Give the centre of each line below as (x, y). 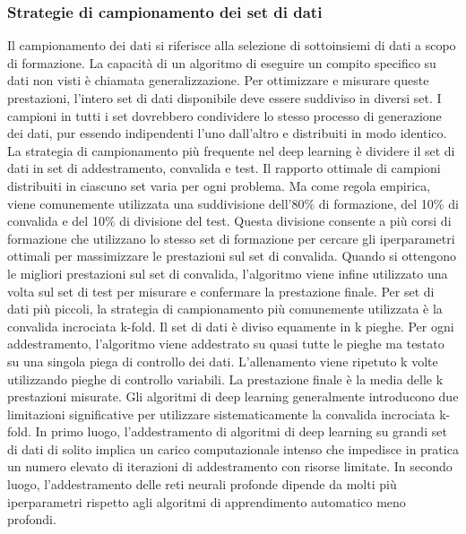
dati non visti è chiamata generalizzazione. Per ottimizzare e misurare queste (218, 80)
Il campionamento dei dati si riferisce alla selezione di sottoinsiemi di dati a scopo (232, 45)
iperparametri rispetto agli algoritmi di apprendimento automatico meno (207, 501)
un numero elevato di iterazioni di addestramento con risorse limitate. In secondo (230, 466)
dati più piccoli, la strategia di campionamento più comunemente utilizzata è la (225, 309)
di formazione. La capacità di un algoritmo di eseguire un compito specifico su (222, 62)
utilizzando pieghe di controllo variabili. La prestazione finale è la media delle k (225, 379)
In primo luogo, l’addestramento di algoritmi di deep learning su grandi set (241, 431)
